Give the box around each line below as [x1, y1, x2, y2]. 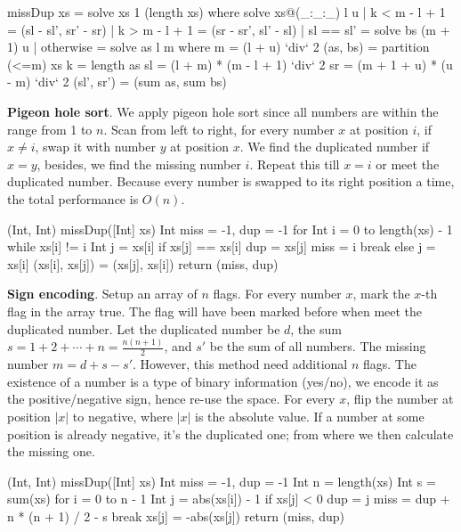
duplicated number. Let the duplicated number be [7, 319, 280, 338]
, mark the [352, 284, 410, 303]
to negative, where [72, 407, 173, 426]
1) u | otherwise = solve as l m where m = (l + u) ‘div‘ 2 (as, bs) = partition [7, 37, 430, 56]
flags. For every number [213, 284, 342, 303]
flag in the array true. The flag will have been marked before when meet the [7, 301, 423, 320]
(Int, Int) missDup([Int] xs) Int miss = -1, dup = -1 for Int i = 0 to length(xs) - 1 [7, 219, 453, 238]
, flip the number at [346, 389, 454, 408]
